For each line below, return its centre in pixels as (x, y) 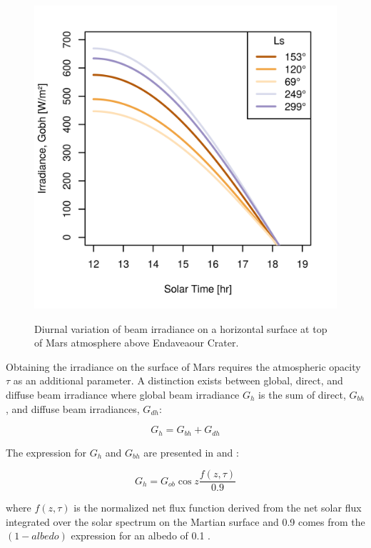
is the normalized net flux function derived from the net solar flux (218, 508)
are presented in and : (191, 452)
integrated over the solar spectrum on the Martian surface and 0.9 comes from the (185, 521)
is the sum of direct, (302, 394)
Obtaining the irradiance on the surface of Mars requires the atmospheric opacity (183, 366)
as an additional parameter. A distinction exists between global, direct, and (178, 380)
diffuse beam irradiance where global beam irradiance (123, 394)
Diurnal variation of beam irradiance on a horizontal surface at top (181, 328)
